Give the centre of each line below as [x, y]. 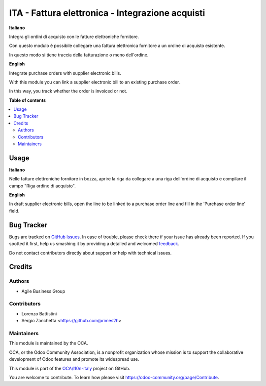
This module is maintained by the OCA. [49, 343]
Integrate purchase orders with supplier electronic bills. [65, 73]
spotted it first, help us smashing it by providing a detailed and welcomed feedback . [94, 244]
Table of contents [28, 100]
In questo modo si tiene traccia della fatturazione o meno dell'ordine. [79, 55]
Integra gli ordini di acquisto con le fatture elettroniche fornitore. [74, 37]
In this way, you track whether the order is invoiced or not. [68, 91]
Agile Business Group [43, 291]
